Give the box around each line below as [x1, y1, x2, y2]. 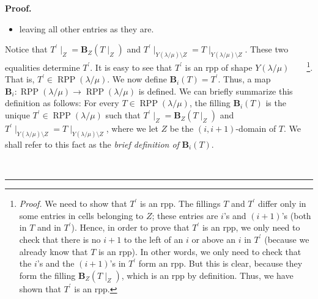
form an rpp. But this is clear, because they [138, 257, 303, 270]
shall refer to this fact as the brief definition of [5, 137, 179, 150]
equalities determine [5, 60, 80, 73]
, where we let [106, 122, 158, 135]
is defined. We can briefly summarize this [138, 84, 293, 97]
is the [265, 96, 286, 109]
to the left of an [124, 232, 183, 245]
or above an [191, 232, 236, 245]
